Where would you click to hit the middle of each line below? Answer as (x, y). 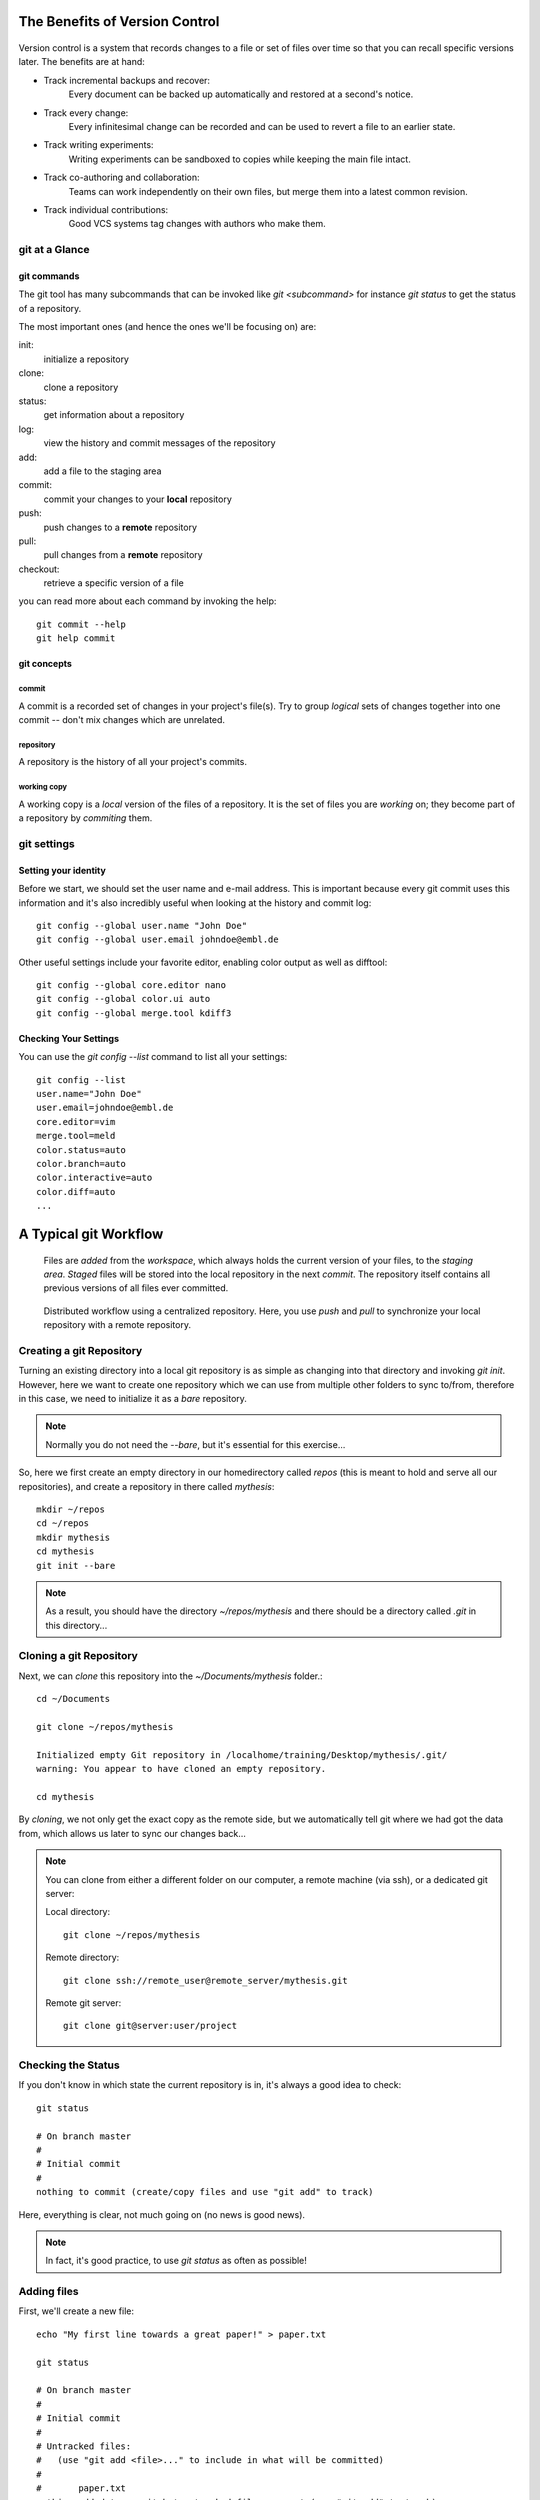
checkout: (39, 569)
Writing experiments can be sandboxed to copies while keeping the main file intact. (240, 159)
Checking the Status (69, 2065)
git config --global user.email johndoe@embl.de (157, 939)
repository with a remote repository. (117, 1325)
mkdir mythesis (73, 1537)
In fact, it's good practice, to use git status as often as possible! (176, 2261)
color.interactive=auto (94, 1178)
